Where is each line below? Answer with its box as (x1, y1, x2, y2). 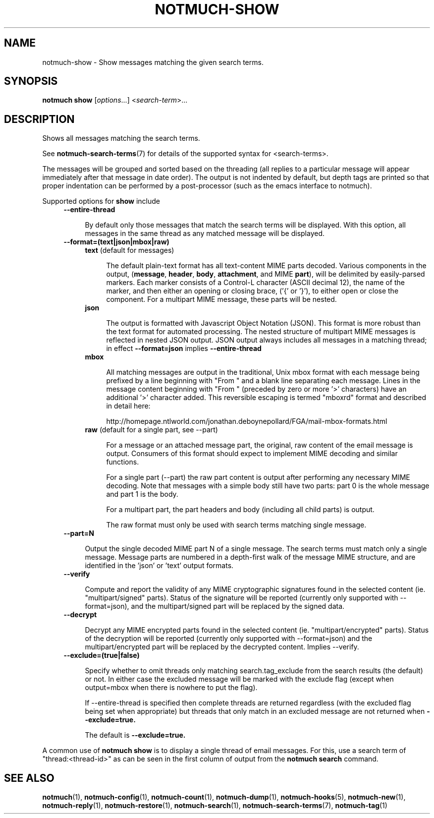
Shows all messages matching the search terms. (42, 134, 200, 143)
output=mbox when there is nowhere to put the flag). (85, 683, 258, 692)
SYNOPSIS (4, 75, 58, 88)
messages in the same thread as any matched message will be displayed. (85, 229, 325, 238)
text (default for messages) (85, 246, 174, 255)
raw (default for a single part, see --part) (85, 425, 218, 434)
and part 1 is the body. (106, 490, 178, 499)
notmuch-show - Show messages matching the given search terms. (42, 58, 264, 66)
